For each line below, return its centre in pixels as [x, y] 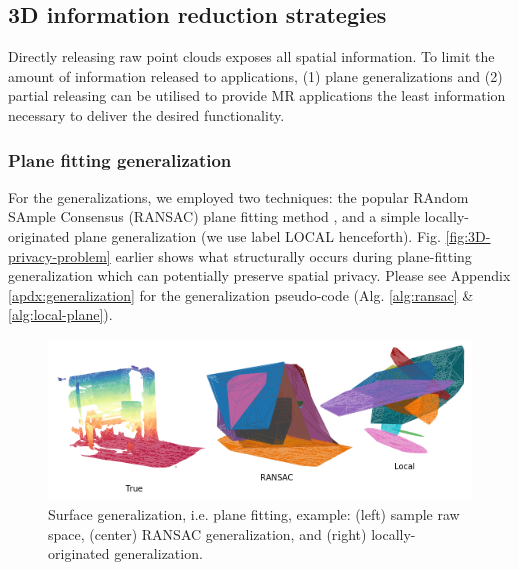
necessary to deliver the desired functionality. [146, 114]
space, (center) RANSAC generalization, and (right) [207, 533]
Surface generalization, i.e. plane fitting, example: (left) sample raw [254, 514]
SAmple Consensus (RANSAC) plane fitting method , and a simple [214, 216]
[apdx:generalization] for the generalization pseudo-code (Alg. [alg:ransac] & [241, 294]
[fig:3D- [468, 235]
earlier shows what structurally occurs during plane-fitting [293, 255]
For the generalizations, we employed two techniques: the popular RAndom [238, 196]
